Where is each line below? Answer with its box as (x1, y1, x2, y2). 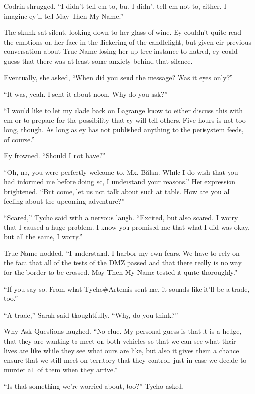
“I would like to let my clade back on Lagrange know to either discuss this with (4, 105, 243, 115)
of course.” (4, 134, 35, 144)
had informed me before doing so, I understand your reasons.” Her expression (4, 176, 236, 187)
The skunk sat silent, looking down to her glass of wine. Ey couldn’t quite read (4, 27, 242, 37)
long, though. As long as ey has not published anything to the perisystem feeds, (4, 124, 244, 134)
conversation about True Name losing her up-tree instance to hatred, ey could (4, 46, 238, 56)
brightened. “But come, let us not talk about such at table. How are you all (4, 186, 231, 196)
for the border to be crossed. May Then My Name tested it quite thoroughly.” (4, 267, 238, 277)
